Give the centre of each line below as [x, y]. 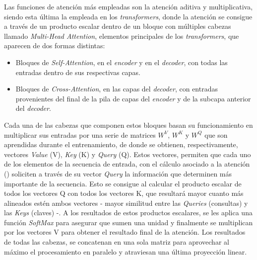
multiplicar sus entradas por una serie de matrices [80, 134]
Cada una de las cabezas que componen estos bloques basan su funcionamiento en [128, 125]
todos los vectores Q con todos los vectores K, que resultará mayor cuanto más [124, 193]
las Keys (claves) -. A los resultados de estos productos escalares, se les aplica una [128, 213]
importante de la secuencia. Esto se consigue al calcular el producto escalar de [123, 183]
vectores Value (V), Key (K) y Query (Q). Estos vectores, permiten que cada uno [128, 154]
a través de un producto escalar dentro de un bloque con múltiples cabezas [118, 26]
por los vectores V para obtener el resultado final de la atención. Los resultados [125, 232]
